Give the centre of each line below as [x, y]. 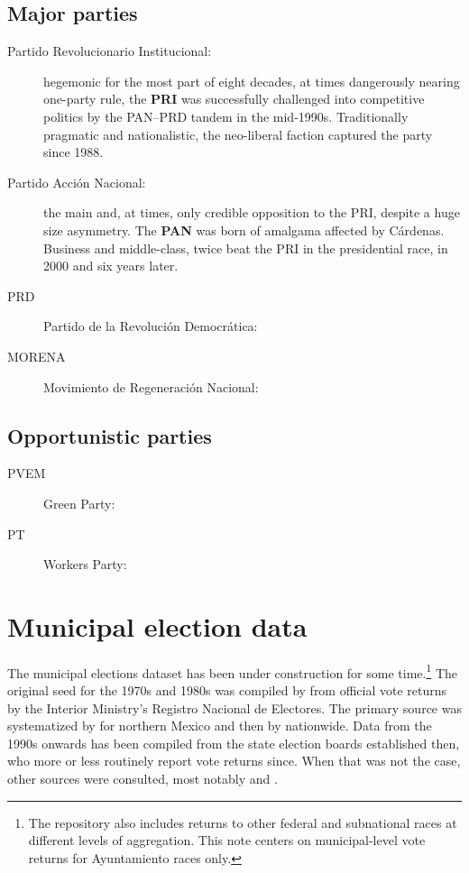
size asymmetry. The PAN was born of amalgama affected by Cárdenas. [244, 230]
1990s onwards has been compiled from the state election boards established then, [234, 743]
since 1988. [74, 152]
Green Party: [79, 503]
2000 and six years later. [111, 266]
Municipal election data [157, 625]
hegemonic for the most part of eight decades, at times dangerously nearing [252, 81]
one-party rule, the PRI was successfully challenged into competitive [234, 99]
